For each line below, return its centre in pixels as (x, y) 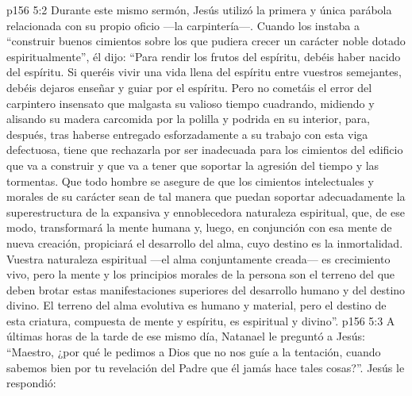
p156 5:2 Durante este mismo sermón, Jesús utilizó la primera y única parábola (199, 10)
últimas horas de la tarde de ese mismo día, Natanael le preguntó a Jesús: (186, 336)
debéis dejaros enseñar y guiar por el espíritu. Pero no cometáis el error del (189, 87)
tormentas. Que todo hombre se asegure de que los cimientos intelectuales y (190, 181)
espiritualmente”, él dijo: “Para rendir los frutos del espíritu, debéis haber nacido (204, 56)
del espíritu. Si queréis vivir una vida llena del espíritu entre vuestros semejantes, (204, 72)
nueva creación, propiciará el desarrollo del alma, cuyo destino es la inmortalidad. (205, 242)
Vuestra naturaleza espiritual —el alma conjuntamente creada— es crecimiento (198, 258)
